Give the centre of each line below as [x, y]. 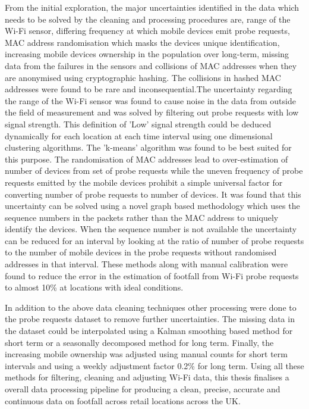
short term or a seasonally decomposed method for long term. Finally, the [139, 342]
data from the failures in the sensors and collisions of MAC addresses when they [151, 65]
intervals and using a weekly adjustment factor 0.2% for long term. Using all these [154, 365]
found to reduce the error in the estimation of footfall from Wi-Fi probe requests [152, 275]
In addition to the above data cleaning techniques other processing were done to [151, 307]
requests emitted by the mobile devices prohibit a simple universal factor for [144, 182]
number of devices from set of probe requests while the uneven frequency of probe [154, 171]
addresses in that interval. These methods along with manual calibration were [146, 264]
